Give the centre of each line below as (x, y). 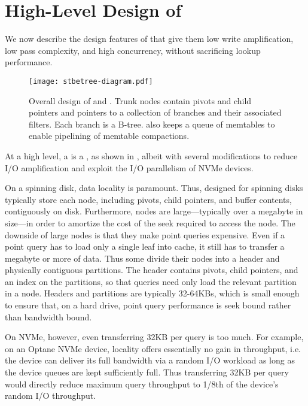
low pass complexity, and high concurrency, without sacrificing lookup (133, 50)
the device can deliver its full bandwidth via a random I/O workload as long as (150, 360)
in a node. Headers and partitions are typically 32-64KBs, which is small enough (152, 293)
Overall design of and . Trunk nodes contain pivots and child (140, 100)
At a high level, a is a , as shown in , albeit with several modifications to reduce (151, 155)
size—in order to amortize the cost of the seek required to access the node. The (150, 222)
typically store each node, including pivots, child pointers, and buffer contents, (148, 199)
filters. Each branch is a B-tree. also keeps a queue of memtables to (152, 124)
